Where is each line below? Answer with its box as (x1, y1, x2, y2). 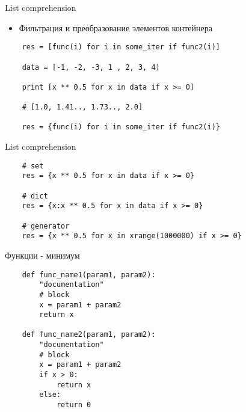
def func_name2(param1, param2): (22, 330, 156, 339)
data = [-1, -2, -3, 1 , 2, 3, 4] (22, 63, 160, 72)
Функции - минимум (5, 248, 80, 261)
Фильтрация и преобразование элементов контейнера (19, 21, 212, 34)
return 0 (56, 401, 91, 410)
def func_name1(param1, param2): (22, 270, 156, 279)
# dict (22, 191, 48, 200)
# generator (22, 221, 70, 230)
